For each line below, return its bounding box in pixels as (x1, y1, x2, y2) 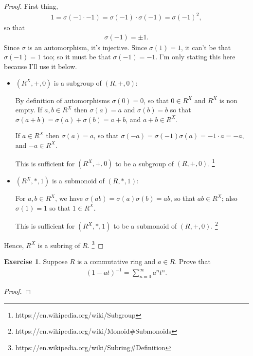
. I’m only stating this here (155, 52, 235, 62)
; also (221, 193, 237, 203)
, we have (55, 193, 83, 203)
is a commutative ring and (77, 256, 156, 267)
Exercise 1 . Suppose (4, 256, 68, 267)
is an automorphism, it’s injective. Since (28, 42, 147, 52)
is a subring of (37, 240, 80, 250)
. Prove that (175, 256, 211, 267)
